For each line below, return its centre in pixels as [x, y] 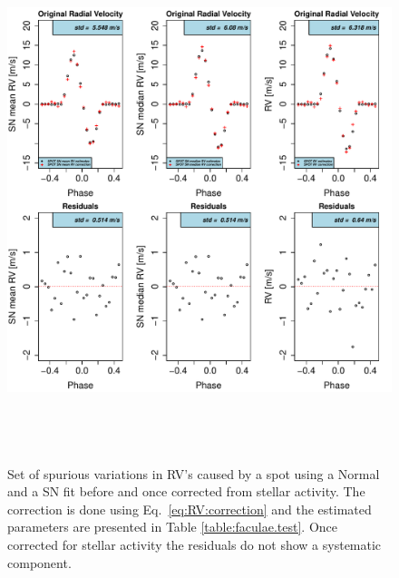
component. [39, 562]
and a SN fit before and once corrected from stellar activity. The [186, 491]
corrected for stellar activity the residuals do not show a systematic [195, 544]
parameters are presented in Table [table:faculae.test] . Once [172, 527]
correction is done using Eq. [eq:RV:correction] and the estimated [190, 509]
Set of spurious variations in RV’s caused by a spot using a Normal [194, 473]
